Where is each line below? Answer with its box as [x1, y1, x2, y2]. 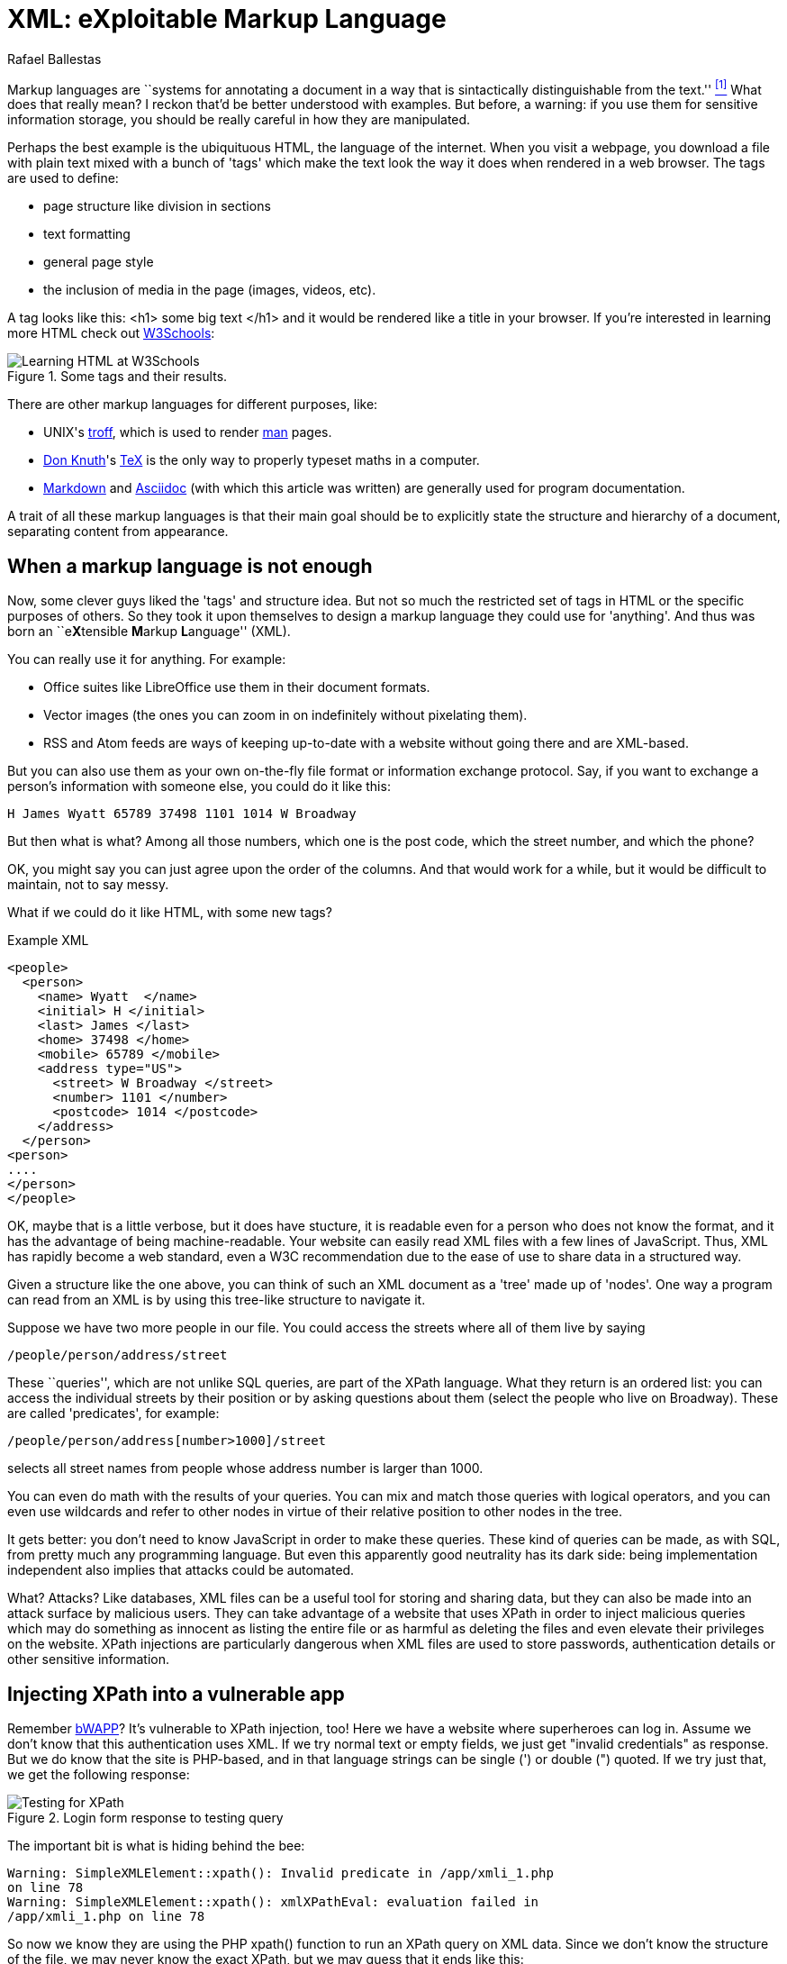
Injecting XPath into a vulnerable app [7, 1682, 345, 1705]
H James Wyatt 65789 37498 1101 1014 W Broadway [7, 806, 357, 822]
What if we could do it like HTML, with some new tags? [7, 905, 332, 921]
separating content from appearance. [7, 523, 229, 540]
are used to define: [7, 170, 119, 186]
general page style [43, 254, 154, 270]
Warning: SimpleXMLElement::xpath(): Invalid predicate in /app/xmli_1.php [7, 1866, 554, 1881]
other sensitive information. [7, 1651, 170, 1668]
